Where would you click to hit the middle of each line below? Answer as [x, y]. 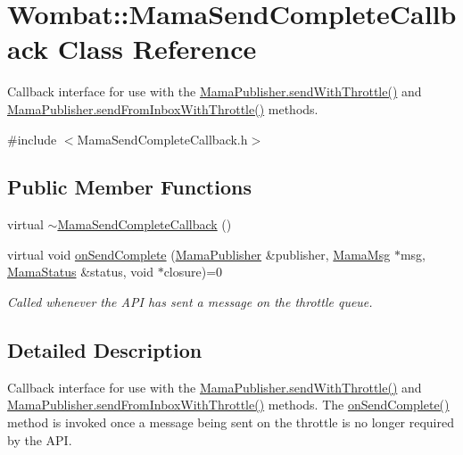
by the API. [40, 439]
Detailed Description [105, 350]
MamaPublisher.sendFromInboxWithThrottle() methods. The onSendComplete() [228, 405]
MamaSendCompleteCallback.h [162, 139]
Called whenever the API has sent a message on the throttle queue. [190, 302]
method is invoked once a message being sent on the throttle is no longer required [231, 422]
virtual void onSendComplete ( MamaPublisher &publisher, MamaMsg [199, 254]
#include [32, 139]
